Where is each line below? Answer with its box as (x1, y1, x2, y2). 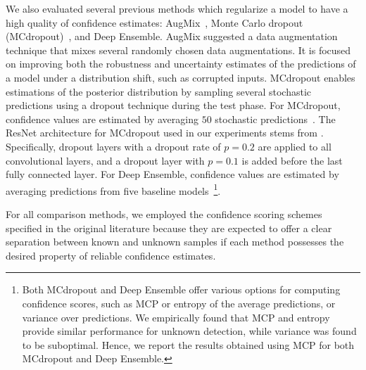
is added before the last (241, 153, 343, 167)
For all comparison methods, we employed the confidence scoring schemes (6, 206, 322, 221)
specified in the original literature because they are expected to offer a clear (6, 220, 332, 235)
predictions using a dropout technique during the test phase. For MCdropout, (6, 98, 341, 113)
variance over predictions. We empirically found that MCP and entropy (22, 310, 330, 324)
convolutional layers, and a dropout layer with (6, 153, 205, 167)
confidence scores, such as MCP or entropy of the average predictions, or (22, 295, 336, 310)
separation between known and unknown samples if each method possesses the (6, 234, 344, 249)
